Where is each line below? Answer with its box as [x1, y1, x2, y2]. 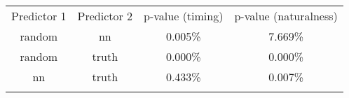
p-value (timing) [144, 8, 224, 24]
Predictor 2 [77, 8, 133, 24]
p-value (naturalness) [234, 8, 338, 24]
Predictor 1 [11, 8, 67, 24]
